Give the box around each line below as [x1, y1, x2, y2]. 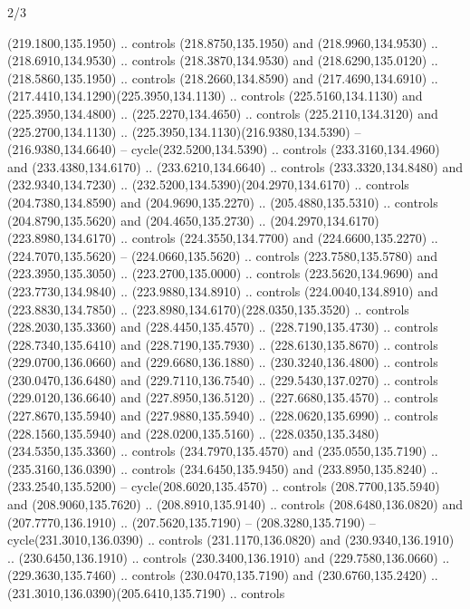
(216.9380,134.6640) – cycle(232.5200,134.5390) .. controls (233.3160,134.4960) [7, 140, 440, 159]
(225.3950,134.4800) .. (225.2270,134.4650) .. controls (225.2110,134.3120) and [7, 103, 438, 122]
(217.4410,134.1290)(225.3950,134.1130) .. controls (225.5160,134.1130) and [7, 86, 423, 105]
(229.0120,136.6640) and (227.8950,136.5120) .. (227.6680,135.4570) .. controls [7, 388, 438, 407]
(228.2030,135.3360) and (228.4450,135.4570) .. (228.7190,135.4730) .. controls [7, 317, 438, 336]
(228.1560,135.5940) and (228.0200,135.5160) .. [7, 423, 266, 442]
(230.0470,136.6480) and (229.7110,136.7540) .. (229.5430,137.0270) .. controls [7, 370, 438, 389]
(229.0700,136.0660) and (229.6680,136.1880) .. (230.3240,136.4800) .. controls [7, 353, 438, 372]
